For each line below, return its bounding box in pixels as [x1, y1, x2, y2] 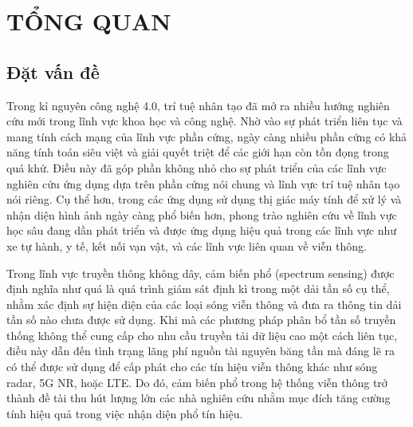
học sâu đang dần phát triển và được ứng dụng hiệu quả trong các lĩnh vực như [6, 222, 397, 239]
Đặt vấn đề [6, 59, 100, 84]
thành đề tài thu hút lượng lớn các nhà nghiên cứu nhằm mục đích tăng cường [6, 389, 391, 406]
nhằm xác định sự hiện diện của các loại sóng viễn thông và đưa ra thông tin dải [6, 295, 402, 312]
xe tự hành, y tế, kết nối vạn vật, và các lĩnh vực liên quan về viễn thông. [6, 237, 367, 254]
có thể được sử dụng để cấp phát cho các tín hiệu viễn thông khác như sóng [6, 358, 378, 375]
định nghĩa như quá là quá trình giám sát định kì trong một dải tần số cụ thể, [6, 280, 390, 297]
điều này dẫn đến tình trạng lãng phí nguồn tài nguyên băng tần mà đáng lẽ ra [6, 342, 395, 359]
